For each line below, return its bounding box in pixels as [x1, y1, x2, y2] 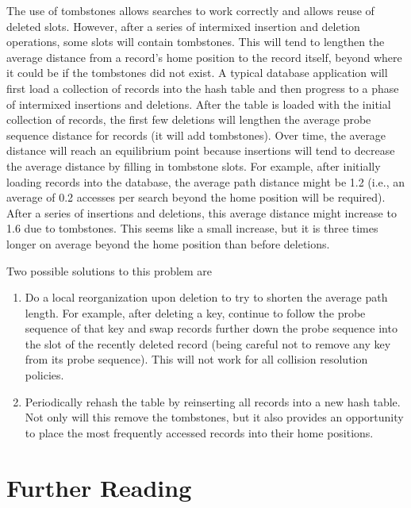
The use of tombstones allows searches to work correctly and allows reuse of [6, 2, 375, 18]
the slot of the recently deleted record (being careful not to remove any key [25, 335, 391, 352]
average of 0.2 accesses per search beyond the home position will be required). [6, 189, 386, 206]
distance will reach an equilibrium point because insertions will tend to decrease [6, 142, 395, 159]
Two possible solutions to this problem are [6, 262, 213, 279]
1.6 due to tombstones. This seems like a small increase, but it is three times [6, 220, 378, 237]
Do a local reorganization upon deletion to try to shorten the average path [25, 289, 388, 306]
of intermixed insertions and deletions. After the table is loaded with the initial [6, 95, 391, 112]
